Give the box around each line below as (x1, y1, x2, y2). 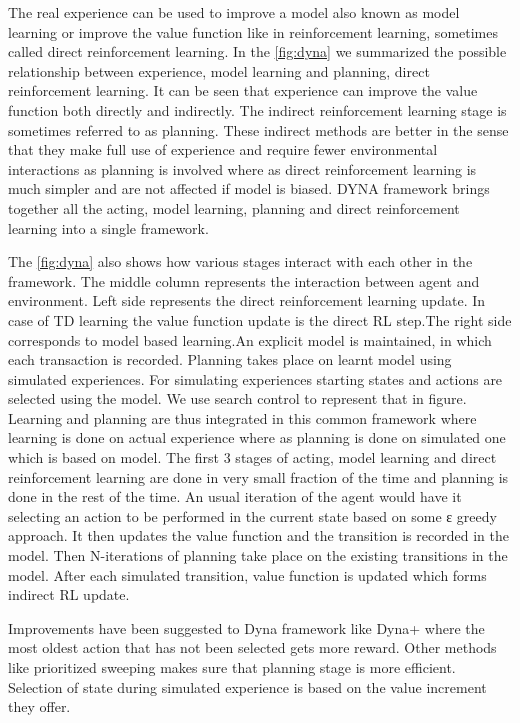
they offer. (8, 696, 71, 717)
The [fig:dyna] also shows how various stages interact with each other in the (8, 251, 473, 272)
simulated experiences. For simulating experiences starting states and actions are (8, 368, 503, 389)
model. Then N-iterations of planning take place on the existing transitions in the (8, 545, 508, 566)
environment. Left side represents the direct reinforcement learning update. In (8, 290, 486, 311)
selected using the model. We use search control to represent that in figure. (8, 388, 467, 409)
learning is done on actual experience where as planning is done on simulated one (8, 427, 506, 448)
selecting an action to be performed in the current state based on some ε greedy (8, 505, 497, 526)
